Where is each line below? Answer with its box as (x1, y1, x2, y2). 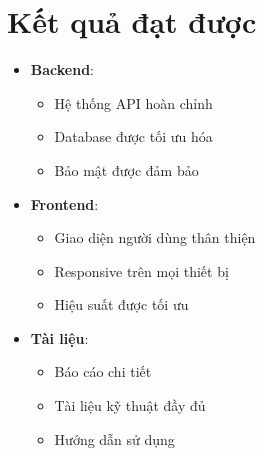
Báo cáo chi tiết (54, 361, 152, 382)
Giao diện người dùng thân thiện (54, 227, 256, 248)
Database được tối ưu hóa (54, 126, 213, 147)
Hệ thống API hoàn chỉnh (54, 92, 213, 113)
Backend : (30, 59, 95, 80)
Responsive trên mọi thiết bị (54, 260, 229, 281)
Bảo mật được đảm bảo (54, 159, 199, 180)
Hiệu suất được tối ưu (54, 294, 189, 315)
